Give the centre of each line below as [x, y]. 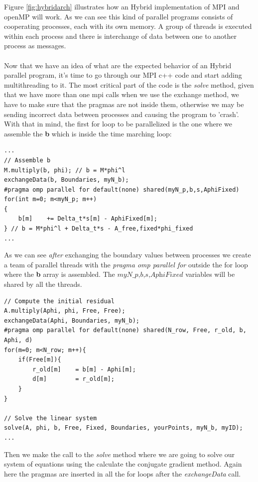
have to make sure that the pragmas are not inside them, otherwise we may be [124, 104]
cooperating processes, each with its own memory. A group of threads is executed [128, 26]
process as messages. [35, 46]
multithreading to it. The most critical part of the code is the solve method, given [129, 84]
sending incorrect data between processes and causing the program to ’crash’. [122, 114]
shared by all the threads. [43, 284]
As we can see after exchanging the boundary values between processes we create [128, 255]
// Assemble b [27, 160]
